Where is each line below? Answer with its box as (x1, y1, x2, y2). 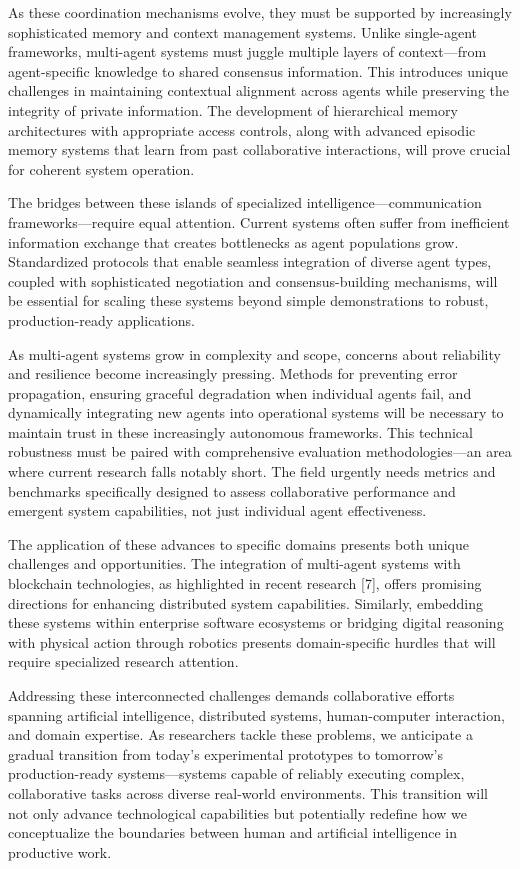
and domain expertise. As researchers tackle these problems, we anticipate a (8, 724, 473, 745)
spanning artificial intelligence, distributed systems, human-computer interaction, (8, 704, 505, 725)
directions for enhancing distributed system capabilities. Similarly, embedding (8, 592, 484, 613)
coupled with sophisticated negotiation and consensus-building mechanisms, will (8, 270, 498, 291)
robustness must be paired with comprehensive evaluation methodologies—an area (8, 441, 512, 462)
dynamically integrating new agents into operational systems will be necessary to (8, 402, 504, 423)
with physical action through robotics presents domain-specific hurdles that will (8, 631, 496, 652)
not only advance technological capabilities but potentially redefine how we (8, 802, 468, 823)
